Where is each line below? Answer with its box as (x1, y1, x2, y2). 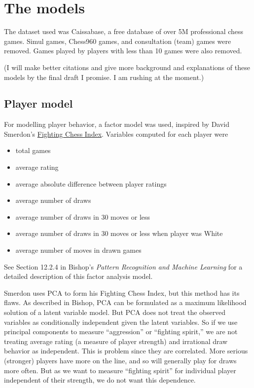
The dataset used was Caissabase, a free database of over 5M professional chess (4, 26, 244, 37)
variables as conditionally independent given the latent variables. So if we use (4, 316, 238, 327)
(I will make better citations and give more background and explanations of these (4, 62, 250, 72)
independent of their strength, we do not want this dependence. (4, 375, 196, 385)
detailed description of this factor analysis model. (4, 271, 153, 281)
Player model (4, 96, 73, 111)
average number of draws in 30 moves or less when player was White (15, 228, 223, 238)
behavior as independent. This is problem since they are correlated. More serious (4, 346, 248, 356)
